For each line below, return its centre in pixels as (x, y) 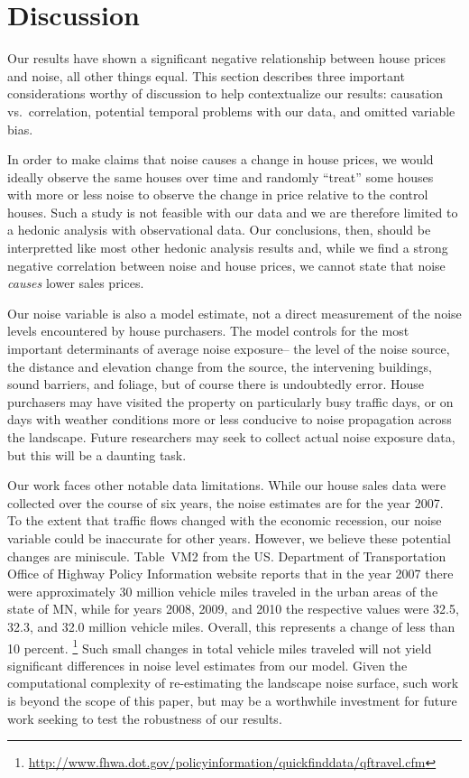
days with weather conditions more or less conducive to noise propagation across (230, 419)
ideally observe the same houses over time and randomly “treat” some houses (221, 176)
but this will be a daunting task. (97, 454)
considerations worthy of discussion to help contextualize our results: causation (225, 93)
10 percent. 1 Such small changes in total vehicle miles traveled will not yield (220, 646)
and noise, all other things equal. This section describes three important (206, 75)
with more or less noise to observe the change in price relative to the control (218, 194)
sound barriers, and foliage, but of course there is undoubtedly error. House (216, 384)
